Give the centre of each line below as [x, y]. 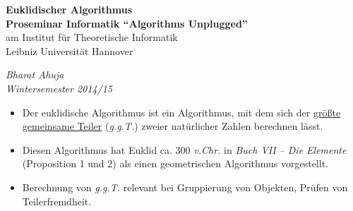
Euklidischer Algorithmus [69, 9]
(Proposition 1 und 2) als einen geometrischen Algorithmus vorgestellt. [175, 163]
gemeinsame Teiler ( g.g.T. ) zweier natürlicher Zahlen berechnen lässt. [173, 126]
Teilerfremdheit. [57, 201]
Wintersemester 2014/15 [59, 88]
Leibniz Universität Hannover [70, 50]
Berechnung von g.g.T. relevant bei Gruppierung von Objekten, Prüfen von [185, 187]
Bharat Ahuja [35, 74]
